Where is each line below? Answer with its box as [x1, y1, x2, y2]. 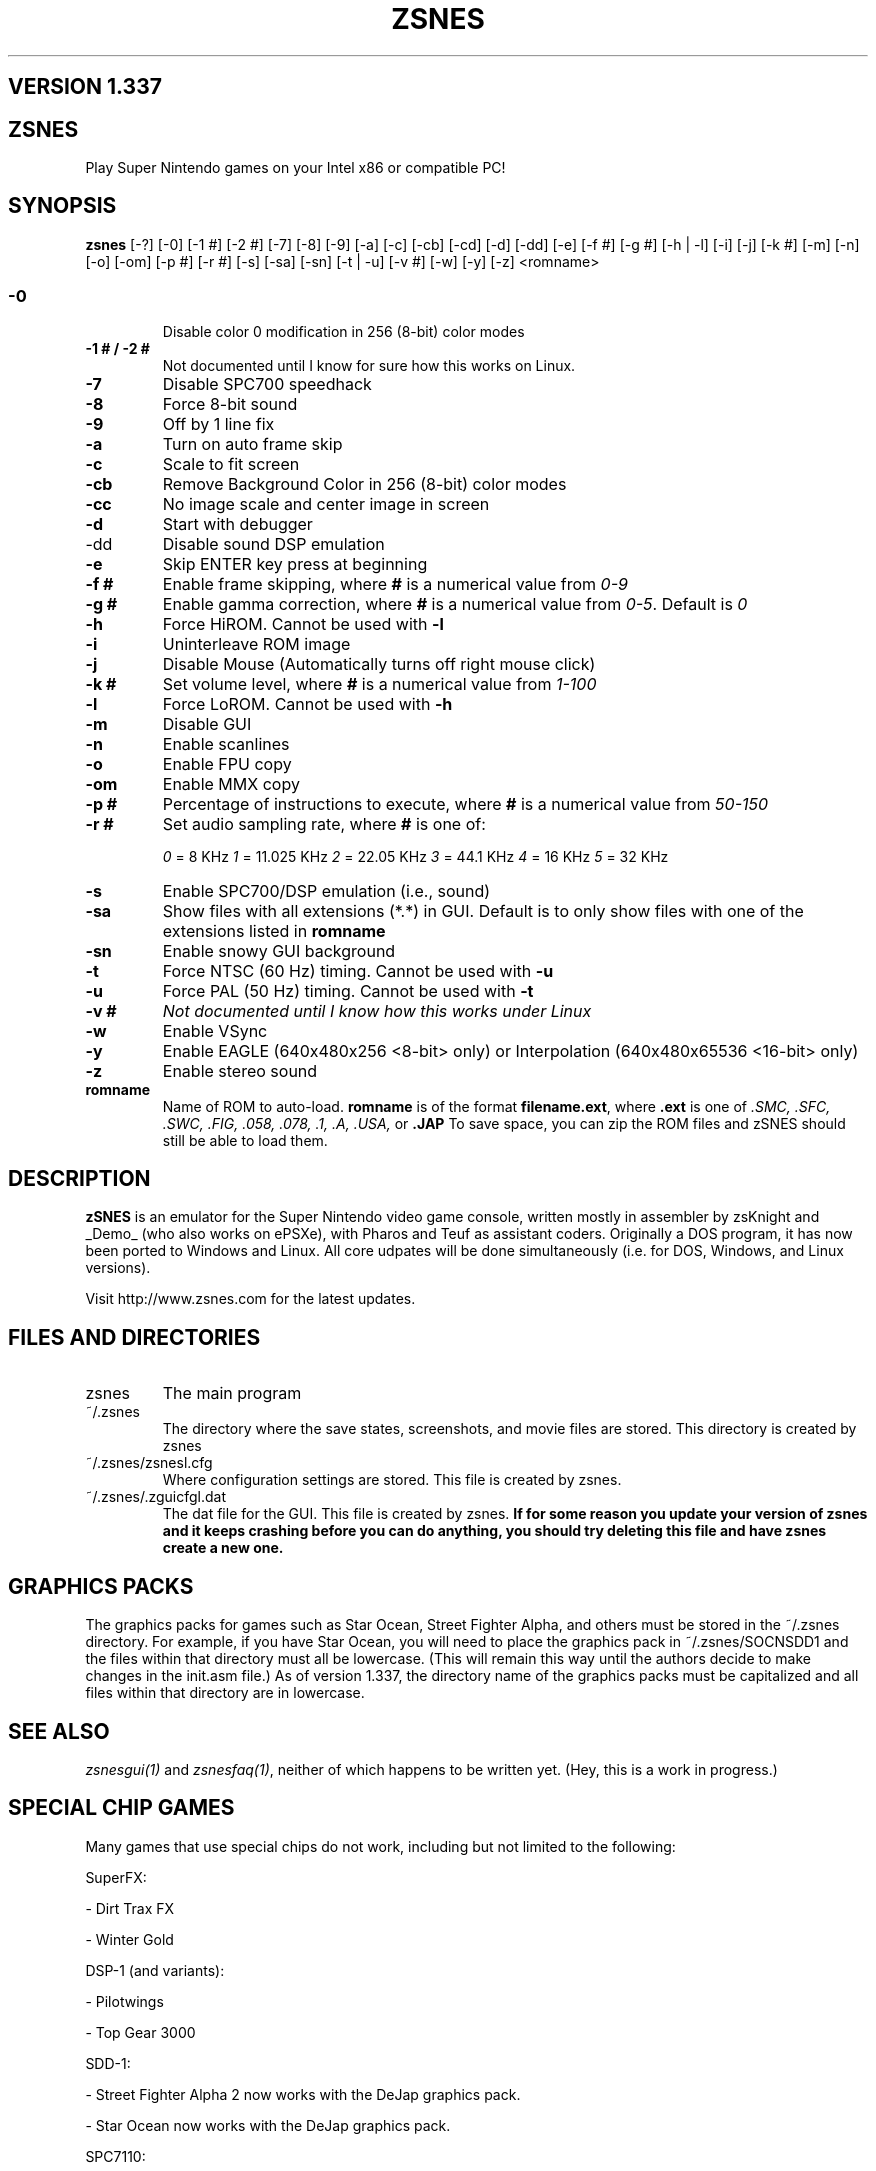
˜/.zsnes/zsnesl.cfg [85, 1454, 213, 1472]
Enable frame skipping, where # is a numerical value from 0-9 [162, 573, 628, 594]
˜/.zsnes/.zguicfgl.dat [85, 1488, 227, 1506]
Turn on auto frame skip [162, 433, 343, 454]
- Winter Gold [85, 1930, 174, 1948]
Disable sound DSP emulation [162, 533, 385, 554]
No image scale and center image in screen [162, 493, 490, 514]
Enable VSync [162, 1020, 268, 1041]
